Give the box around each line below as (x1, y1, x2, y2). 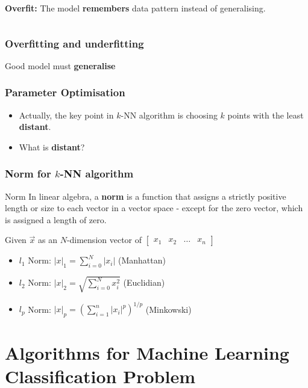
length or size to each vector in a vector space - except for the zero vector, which (5, 202, 303, 214)
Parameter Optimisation (5, 85, 125, 100)
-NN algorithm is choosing (121, 108, 218, 121)
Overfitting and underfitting (5, 35, 144, 51)
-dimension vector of (66, 233, 142, 246)
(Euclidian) (123, 276, 165, 289)
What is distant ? (19, 140, 85, 153)
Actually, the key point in (19, 108, 114, 121)
